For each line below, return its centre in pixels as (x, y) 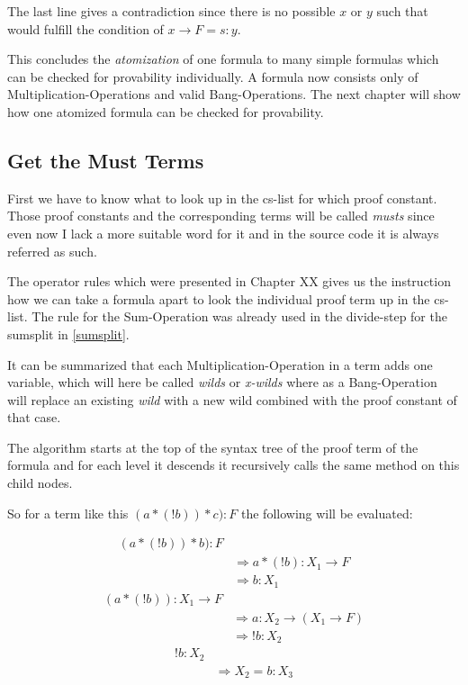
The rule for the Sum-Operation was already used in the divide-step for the (239, 316)
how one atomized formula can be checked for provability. (166, 111)
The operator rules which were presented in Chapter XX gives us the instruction (229, 281)
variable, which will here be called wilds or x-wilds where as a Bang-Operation (222, 382)
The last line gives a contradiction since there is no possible (171, 11)
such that (402, 11)
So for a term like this (68, 513)
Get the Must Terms (106, 160)
